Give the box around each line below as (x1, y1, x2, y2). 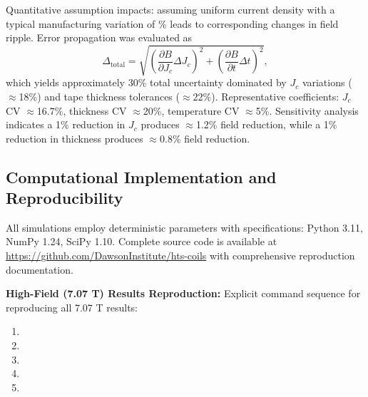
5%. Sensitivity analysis (255, 103, 359, 118)
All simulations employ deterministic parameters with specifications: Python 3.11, (6, 220, 363, 234)
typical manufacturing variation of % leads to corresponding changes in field (6, 16, 339, 31)
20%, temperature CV (143, 103, 240, 118)
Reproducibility (6, 187, 123, 209)
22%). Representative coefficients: (193, 88, 339, 103)
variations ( (302, 75, 352, 90)
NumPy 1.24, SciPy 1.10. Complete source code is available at (6, 234, 277, 249)
